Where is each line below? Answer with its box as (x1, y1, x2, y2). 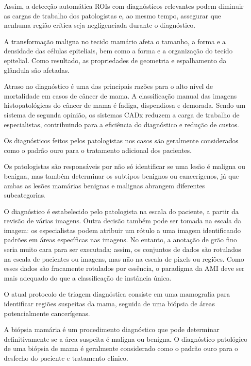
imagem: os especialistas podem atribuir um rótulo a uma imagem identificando (4, 225, 241, 235)
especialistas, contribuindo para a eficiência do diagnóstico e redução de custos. (4, 119, 239, 129)
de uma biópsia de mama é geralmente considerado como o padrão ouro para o (4, 343, 238, 353)
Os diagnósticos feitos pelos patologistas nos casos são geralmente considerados (4, 135, 238, 146)
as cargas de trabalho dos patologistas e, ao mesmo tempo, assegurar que (4, 10, 221, 20)
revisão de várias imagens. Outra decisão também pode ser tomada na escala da (4, 216, 242, 226)
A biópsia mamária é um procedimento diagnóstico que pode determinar (4, 324, 219, 334)
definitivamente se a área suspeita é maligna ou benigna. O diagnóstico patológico (4, 333, 248, 344)
